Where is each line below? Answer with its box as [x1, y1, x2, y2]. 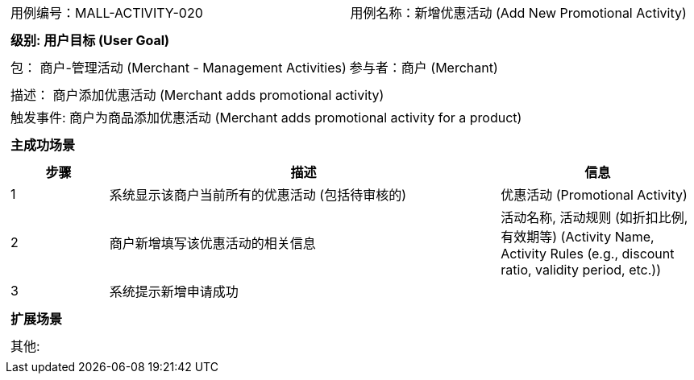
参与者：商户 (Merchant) [349, 60, 498, 76]
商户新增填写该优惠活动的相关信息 [109, 235, 316, 251]
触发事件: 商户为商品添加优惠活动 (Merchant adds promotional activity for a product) [10, 109, 522, 126]
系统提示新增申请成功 [109, 283, 239, 299]
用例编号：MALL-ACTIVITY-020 [10, 5, 203, 21]
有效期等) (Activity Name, [501, 229, 655, 245]
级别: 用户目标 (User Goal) [10, 32, 170, 48]
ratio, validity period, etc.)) [501, 262, 661, 278]
